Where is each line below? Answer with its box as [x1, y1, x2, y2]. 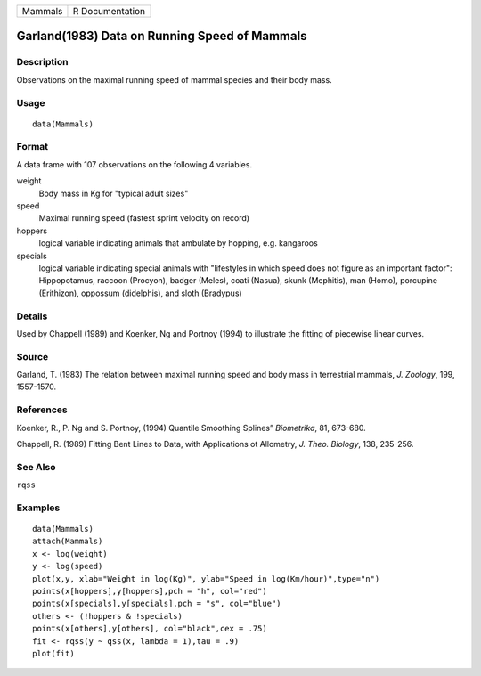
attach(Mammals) [32, 536, 103, 547]
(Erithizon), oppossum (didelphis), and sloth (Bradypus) [38, 288, 242, 298]
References [16, 403, 68, 416]
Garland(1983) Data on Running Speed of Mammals [16, 29, 307, 44]
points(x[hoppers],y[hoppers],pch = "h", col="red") [32, 586, 267, 597]
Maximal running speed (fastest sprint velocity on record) [38, 213, 249, 224]
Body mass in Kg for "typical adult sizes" [38, 188, 189, 199]
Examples [16, 501, 61, 514]
